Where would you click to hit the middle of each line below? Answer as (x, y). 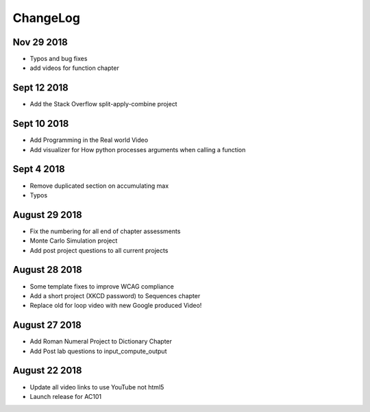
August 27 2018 (47, 325)
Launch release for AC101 (66, 396)
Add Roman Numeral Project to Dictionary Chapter (101, 341)
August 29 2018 (47, 215)
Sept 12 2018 (40, 88)
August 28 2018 (47, 270)
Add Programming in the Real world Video (89, 140)
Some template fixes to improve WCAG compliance (102, 286)
